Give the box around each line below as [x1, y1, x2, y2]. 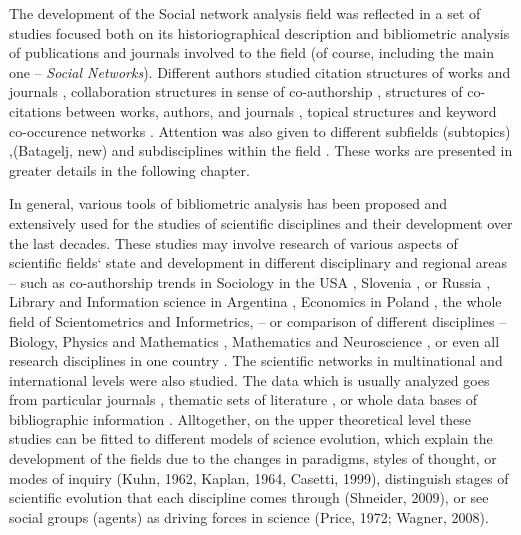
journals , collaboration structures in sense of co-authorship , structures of [9, 81, 463, 102]
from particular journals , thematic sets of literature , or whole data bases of [9, 389, 478, 410]
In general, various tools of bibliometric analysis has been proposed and [9, 193, 448, 214]
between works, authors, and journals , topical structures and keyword [65, 100, 497, 121]
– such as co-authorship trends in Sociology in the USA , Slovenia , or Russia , [9, 271, 491, 292]
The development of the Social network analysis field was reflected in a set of [9, 3, 481, 23]
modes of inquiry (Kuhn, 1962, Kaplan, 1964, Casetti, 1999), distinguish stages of [9, 467, 509, 488]
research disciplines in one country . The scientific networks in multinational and [9, 350, 503, 371]
